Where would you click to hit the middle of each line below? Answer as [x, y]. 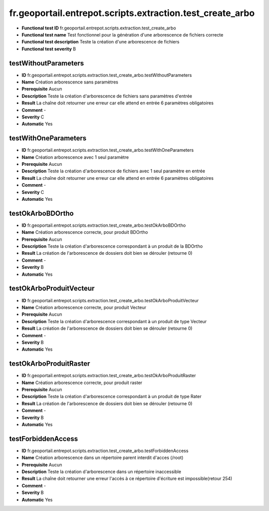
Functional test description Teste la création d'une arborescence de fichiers [100, 42]
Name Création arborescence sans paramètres [70, 82]
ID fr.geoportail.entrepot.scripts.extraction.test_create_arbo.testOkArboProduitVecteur [110, 300]
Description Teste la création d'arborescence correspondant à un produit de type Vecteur [114, 321]
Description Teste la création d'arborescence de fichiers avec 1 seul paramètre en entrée [113, 171]
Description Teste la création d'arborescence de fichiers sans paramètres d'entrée [107, 96]
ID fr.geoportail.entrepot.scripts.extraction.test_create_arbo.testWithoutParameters [107, 75]
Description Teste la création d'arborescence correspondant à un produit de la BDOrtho [112, 246]
